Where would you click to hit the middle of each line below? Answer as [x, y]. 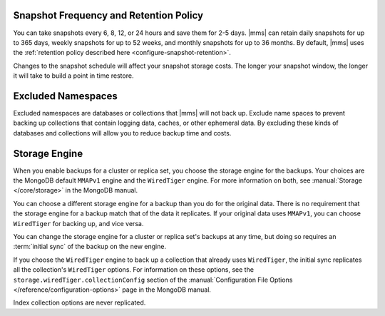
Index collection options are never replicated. [79, 302]
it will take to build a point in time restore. [73, 76]
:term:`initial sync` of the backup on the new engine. [90, 247]
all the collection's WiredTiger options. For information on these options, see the [134, 270]
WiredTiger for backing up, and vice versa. [78, 223]
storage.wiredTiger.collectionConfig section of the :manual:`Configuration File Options [153, 280]
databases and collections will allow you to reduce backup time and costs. [122, 133]
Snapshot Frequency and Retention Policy [108, 15]
